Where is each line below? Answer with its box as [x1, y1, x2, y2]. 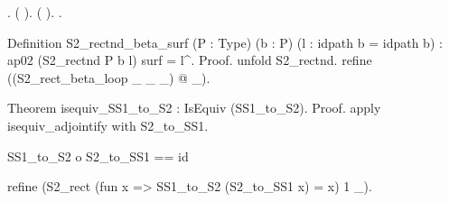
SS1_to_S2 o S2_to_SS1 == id [7, 146, 189, 165]
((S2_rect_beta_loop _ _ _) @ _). [7, 68, 210, 87]
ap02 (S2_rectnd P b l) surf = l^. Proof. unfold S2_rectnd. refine [7, 50, 372, 69]
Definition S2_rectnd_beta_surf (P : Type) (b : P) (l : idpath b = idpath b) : [7, 32, 443, 51]
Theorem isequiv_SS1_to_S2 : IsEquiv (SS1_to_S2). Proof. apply [7, 98, 381, 117]
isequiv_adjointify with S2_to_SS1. [7, 115, 209, 134]
